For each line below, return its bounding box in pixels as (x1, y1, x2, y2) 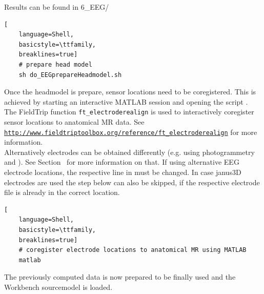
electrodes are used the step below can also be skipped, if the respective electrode (4, 177, 260, 187)
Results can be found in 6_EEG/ (4, 2, 109, 12)
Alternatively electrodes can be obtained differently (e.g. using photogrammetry (4, 146, 255, 157)
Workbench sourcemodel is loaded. (4, 281, 113, 292)
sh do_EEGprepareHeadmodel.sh (18, 71, 122, 79)
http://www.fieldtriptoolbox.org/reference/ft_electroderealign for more (4, 126, 257, 137)
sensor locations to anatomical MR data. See (4, 116, 145, 127)
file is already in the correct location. (4, 187, 120, 198)
